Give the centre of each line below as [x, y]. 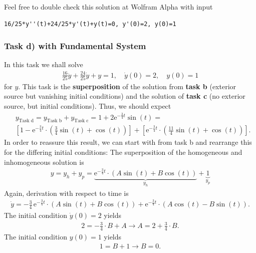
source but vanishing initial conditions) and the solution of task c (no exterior [125, 96]
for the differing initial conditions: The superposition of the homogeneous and [123, 152]
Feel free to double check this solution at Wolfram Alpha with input [108, 7]
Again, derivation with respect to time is [66, 193]
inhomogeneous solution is [44, 162]
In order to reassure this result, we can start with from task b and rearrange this [128, 142]
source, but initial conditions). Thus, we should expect [88, 106]
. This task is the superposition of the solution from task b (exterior [127, 86]
